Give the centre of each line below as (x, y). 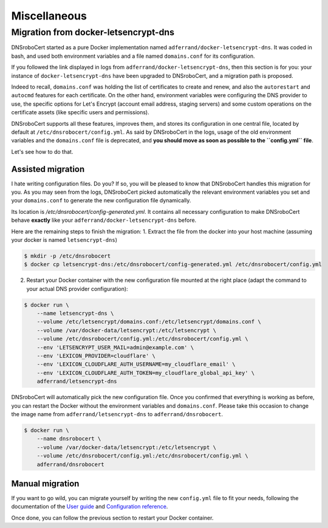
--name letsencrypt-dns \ (75, 314)
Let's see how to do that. (42, 151)
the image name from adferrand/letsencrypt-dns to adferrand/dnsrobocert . (117, 414)
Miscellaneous (49, 16)
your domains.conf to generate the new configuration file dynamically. (101, 201)
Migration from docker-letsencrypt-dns (93, 32)
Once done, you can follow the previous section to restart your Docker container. (112, 518)
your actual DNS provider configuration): (77, 289)
